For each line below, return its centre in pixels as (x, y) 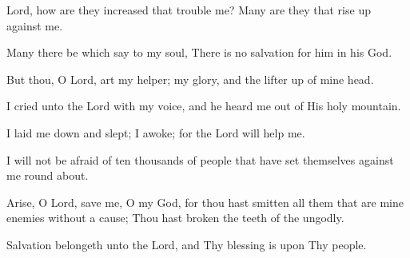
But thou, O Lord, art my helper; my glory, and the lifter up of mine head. (190, 79)
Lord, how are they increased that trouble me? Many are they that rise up (189, 10)
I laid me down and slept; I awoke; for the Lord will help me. (156, 132)
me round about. (48, 175)
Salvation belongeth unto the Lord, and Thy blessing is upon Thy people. (187, 244)
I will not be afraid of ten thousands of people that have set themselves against (200, 159)
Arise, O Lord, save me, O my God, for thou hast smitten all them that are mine (205, 202)
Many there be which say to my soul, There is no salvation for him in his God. (199, 52)
